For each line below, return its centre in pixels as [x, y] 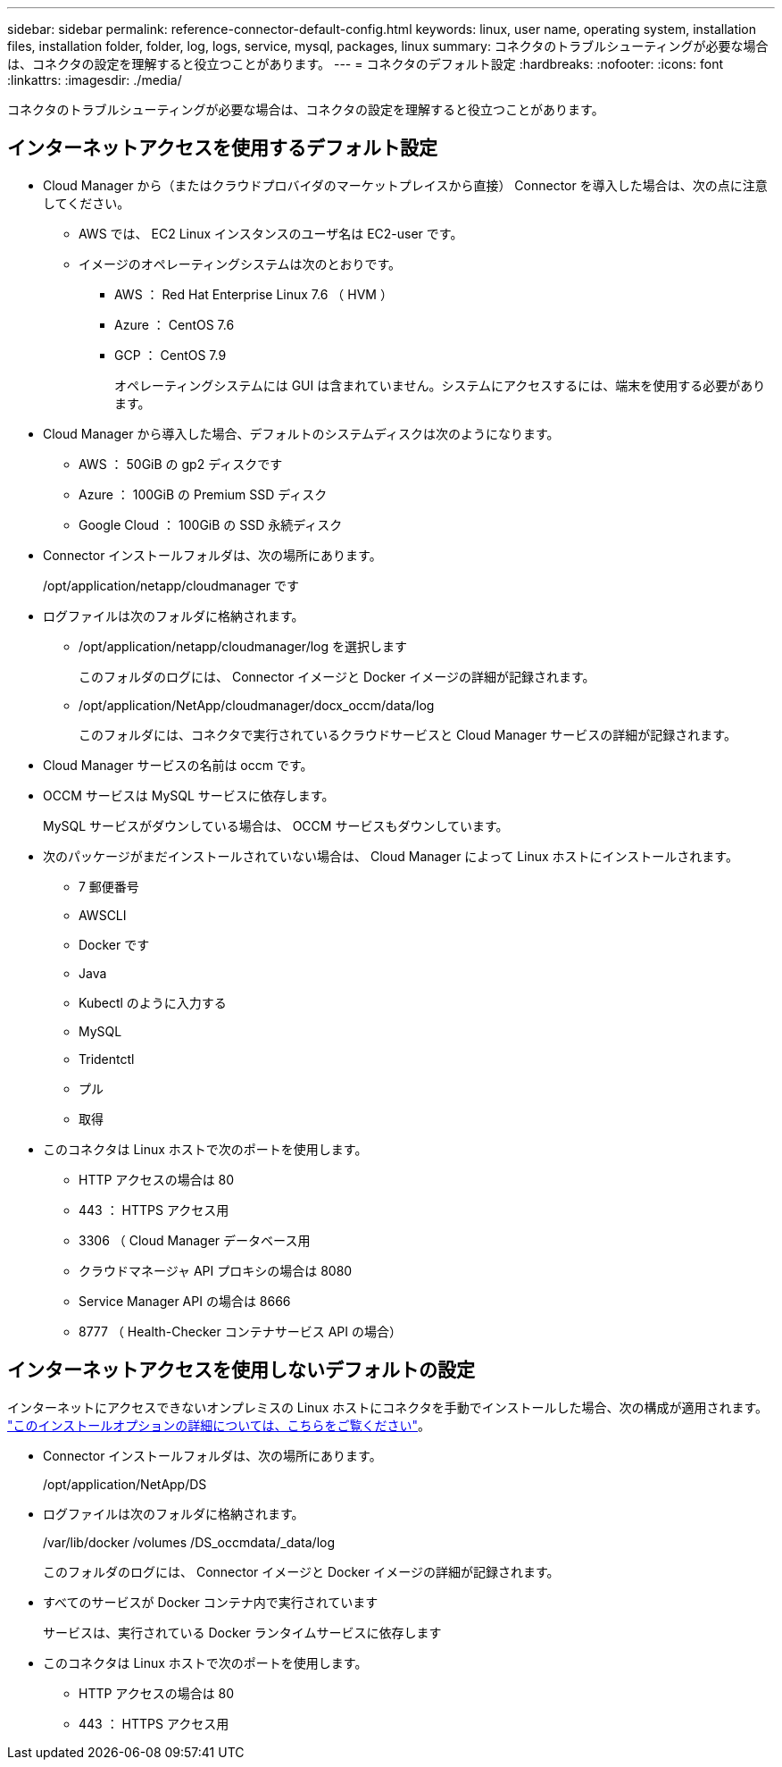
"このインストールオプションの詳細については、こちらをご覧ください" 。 [219, 1425]
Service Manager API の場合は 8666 [185, 1301]
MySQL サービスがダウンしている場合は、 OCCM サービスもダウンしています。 [276, 825]
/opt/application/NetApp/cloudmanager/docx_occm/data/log [257, 705]
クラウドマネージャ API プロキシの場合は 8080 [216, 1270]
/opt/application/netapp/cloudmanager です [171, 585]
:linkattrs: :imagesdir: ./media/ [95, 80]
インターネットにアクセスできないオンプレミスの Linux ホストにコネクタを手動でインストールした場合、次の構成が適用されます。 [388, 1407]
